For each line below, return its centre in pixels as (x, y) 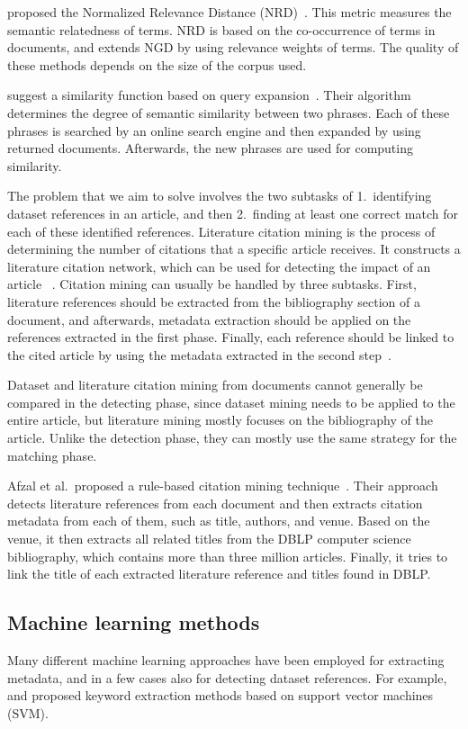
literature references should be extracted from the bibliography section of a (214, 301)
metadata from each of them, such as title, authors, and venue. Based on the (219, 521)
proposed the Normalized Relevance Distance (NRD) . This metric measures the (229, 12)
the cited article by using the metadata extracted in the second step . (199, 354)
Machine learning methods (134, 622)
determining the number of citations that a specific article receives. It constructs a (234, 249)
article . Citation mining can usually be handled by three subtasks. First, (212, 284)
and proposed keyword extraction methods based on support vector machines (220, 695)
